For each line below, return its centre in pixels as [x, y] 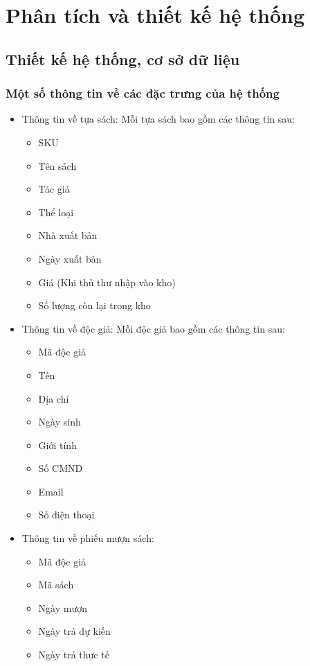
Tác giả [54, 189]
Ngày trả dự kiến [74, 631]
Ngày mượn [63, 607]
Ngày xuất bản [70, 258]
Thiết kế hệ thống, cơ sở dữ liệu [123, 59]
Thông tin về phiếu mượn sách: [88, 538]
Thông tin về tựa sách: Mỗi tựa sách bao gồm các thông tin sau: [158, 119]
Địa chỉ [54, 398]
